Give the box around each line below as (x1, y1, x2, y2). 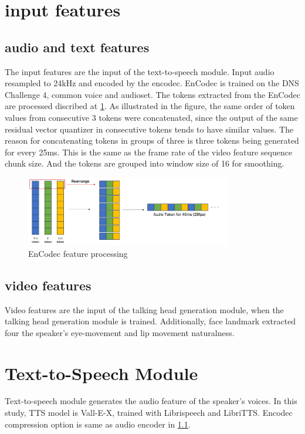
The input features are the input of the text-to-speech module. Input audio (5, 65, 274, 77)
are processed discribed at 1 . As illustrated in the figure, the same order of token (5, 100, 295, 112)
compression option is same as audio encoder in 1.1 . (5, 418, 191, 430)
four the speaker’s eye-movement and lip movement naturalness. (5, 326, 235, 338)
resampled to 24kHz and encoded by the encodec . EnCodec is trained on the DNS (5, 77, 299, 89)
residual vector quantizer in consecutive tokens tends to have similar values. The (5, 123, 294, 135)
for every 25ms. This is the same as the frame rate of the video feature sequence (5, 145, 293, 158)
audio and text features (5, 38, 150, 56)
